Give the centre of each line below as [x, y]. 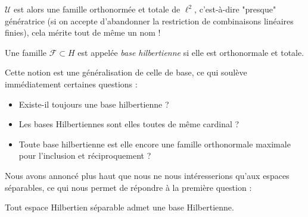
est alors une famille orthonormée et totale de [97, 9]
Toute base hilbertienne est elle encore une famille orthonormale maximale [155, 144]
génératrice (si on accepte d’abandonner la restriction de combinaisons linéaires [149, 21]
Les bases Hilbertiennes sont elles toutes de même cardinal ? [129, 124]
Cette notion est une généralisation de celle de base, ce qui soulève [126, 72]
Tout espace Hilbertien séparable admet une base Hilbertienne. [119, 207]
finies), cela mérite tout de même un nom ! [83, 32]
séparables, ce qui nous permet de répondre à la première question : [128, 187]
